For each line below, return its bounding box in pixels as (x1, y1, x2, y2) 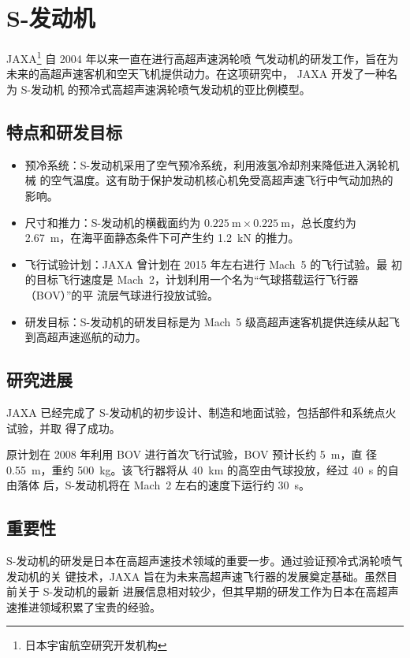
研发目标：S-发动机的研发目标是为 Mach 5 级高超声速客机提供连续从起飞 (24, 313, 401, 329)
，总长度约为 (289, 214, 356, 230)
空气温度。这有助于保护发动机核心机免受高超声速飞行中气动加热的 (50, 172, 393, 188)
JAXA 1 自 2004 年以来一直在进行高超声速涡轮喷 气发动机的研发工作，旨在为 (6, 48, 399, 66)
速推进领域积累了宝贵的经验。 (6, 598, 161, 615)
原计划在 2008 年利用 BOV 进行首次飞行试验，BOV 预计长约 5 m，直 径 (6, 446, 378, 463)
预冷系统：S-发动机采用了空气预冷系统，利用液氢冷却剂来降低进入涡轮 (24, 156, 389, 173)
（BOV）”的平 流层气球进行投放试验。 (24, 286, 218, 303)
